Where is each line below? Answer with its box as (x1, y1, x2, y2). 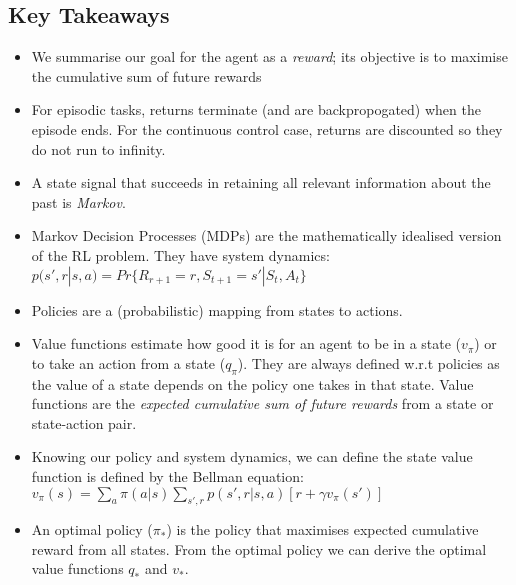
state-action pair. (31, 412, 137, 433)
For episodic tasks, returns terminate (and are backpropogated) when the (31, 99, 481, 120)
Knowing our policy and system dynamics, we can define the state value (31, 446, 473, 467)
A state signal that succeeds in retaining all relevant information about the (31, 172, 491, 193)
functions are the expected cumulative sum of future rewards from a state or (31, 393, 494, 414)
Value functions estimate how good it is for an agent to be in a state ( (31, 333, 462, 354)
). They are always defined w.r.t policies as (237, 352, 500, 373)
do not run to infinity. (31, 138, 166, 159)
